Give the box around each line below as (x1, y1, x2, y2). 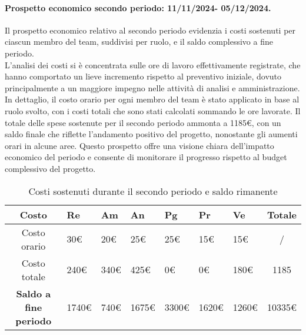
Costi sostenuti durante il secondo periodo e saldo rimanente (28, 184, 278, 198)
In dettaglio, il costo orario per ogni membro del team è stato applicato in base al (5, 93, 300, 105)
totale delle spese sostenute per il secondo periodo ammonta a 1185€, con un (5, 116, 281, 128)
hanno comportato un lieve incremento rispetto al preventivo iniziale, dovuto (5, 70, 282, 82)
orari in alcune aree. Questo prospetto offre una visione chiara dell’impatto (5, 139, 274, 151)
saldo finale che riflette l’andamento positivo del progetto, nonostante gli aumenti (5, 128, 298, 140)
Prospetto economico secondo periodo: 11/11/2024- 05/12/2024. (5, 1, 271, 14)
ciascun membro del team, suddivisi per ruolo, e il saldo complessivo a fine (5, 35, 273, 48)
